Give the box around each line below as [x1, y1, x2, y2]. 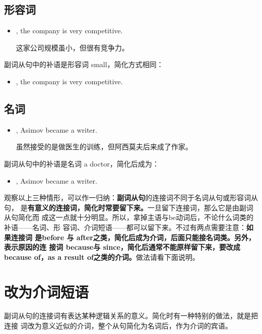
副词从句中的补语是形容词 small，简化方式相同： [4, 59, 164, 70]
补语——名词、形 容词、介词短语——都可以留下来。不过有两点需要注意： [4, 221, 246, 232]
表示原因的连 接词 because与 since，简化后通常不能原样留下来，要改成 [4, 242, 240, 252]
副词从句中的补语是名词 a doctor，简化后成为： [4, 158, 159, 169]
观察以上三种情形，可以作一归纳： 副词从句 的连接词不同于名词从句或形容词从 [4, 192, 258, 203]
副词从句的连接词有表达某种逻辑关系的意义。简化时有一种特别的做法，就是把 [4, 310, 258, 321]
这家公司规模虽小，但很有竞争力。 [16, 42, 129, 52]
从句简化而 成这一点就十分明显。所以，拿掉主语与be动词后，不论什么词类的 [4, 212, 254, 222]
